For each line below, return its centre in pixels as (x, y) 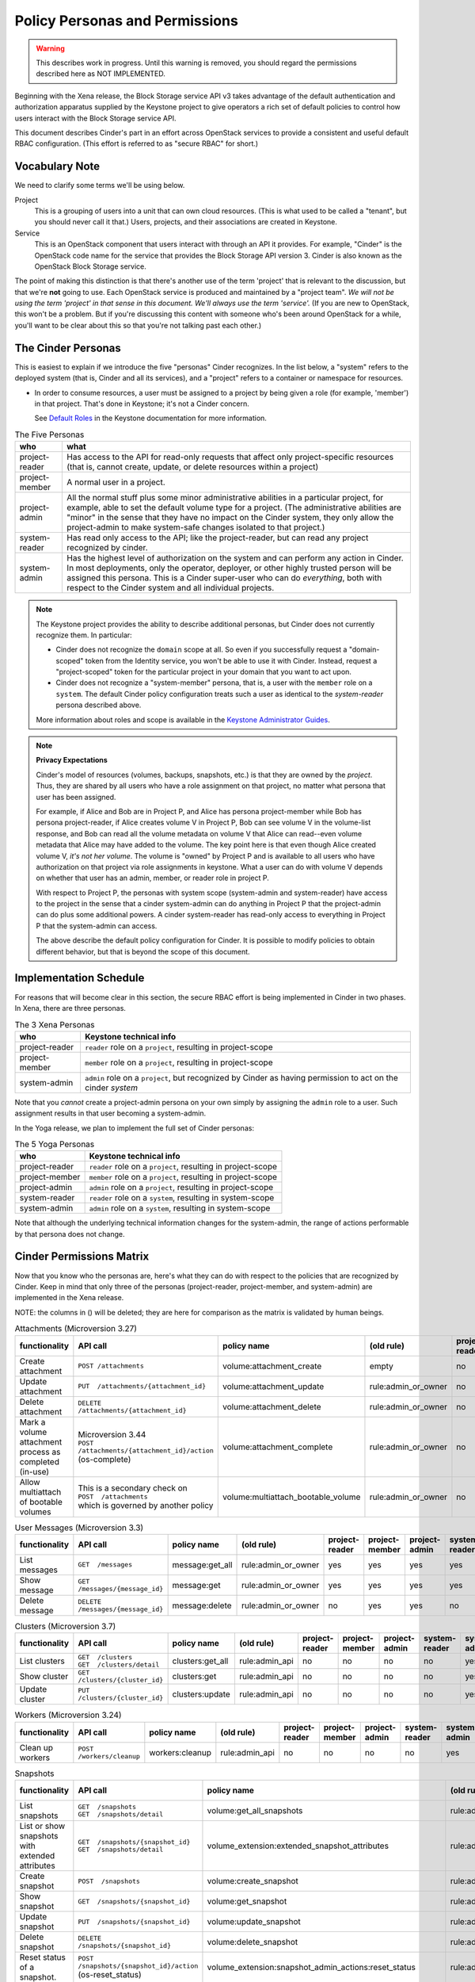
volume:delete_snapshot (253, 1942)
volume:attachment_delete (272, 1406)
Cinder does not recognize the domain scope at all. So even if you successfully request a (201, 649)
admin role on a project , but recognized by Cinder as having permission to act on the (241, 1077)
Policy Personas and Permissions (127, 21)
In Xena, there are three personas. (70, 1008)
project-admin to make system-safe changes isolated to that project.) (196, 527)
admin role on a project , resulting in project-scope (181, 1188)
